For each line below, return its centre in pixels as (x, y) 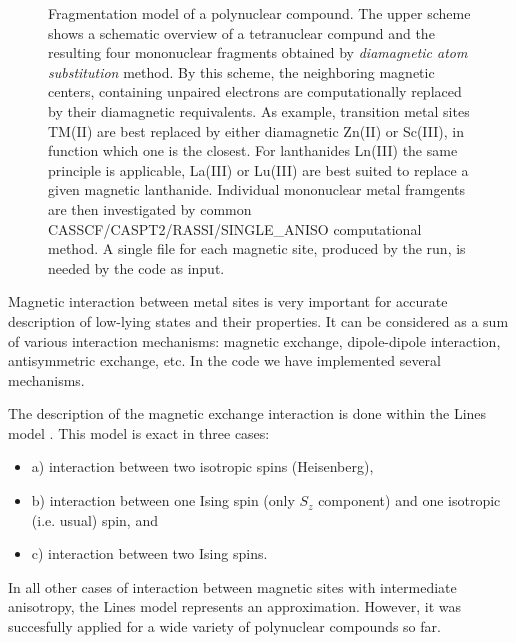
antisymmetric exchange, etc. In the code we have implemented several (224, 360)
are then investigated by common (150, 208)
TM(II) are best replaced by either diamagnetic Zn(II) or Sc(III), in (256, 130)
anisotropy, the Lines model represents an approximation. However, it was (235, 606)
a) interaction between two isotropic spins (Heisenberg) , (202, 466)
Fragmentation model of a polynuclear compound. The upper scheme (259, 13)
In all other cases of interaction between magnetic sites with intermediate (232, 586)
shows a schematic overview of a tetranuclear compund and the (241, 32)
